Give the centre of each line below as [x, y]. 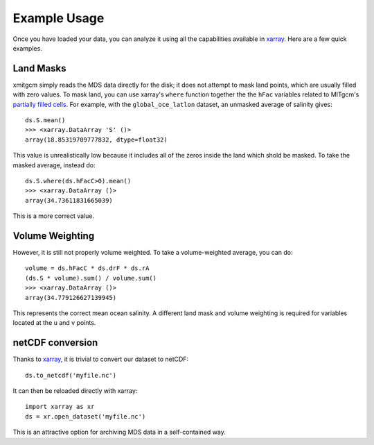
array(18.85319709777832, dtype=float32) [96, 140]
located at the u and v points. [54, 323]
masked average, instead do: [54, 165]
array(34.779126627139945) [71, 297]
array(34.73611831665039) [69, 200]
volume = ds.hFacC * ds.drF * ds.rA [87, 268]
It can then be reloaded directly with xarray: [75, 391]
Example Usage [59, 18]
